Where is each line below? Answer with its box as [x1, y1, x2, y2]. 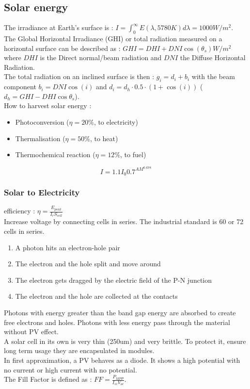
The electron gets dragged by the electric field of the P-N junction [15, 275, 212, 285]
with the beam [191, 71, 235, 81]
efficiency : [4, 206, 35, 216]
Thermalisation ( [15, 133, 65, 143]
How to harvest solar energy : [4, 100, 92, 111]
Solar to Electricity [4, 186, 80, 198]
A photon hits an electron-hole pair [15, 242, 120, 252]
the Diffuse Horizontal [180, 52, 246, 63]
